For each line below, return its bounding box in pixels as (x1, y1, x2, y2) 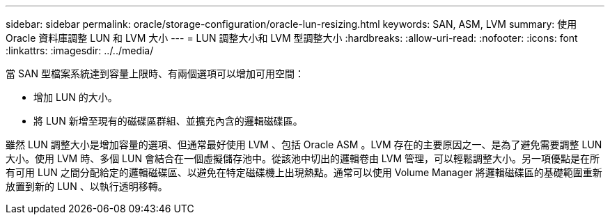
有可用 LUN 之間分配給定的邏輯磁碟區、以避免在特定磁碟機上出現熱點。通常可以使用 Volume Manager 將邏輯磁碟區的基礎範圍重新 (6, 166, 602, 178)
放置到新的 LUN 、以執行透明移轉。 (6, 180, 168, 192)
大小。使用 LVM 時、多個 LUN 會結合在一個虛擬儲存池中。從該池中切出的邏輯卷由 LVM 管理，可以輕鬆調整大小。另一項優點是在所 (6, 152, 600, 164)
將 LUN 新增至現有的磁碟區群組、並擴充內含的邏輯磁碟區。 (33, 115, 303, 127)
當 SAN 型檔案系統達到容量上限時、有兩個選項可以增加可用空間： (6, 68, 305, 79)
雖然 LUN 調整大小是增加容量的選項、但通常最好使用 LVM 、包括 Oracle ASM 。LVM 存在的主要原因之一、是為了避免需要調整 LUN (6, 139, 602, 150)
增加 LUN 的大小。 (33, 91, 118, 103)
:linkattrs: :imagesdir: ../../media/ (6, 45, 154, 56)
